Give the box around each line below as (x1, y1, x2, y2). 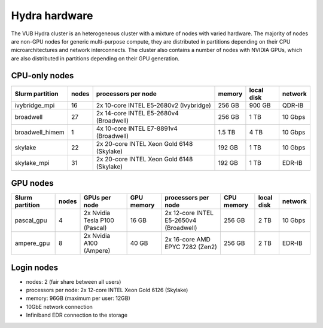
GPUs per (83, 194, 111, 202)
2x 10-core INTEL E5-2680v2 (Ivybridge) (96, 101, 212, 109)
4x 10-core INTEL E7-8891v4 (96, 124, 178, 133)
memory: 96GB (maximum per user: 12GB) (26, 295, 131, 302)
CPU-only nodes (11, 70, 74, 81)
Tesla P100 (83, 216, 115, 225)
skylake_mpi (14, 158, 50, 167)
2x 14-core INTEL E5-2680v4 (96, 109, 179, 117)
